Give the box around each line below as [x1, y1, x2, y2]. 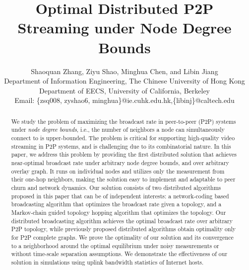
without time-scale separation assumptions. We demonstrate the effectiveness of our [11, 250, 228, 258]
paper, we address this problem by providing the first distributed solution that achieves [11, 150, 237, 159]
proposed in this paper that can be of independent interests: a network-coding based [11, 191, 229, 200]
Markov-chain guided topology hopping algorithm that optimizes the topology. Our [11, 208, 226, 216]
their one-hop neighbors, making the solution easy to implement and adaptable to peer [11, 175, 236, 183]
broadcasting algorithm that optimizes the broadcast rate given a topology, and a [11, 200, 222, 208]
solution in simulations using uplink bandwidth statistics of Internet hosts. [11, 258, 204, 266]
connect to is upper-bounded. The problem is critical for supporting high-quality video [11, 133, 235, 142]
